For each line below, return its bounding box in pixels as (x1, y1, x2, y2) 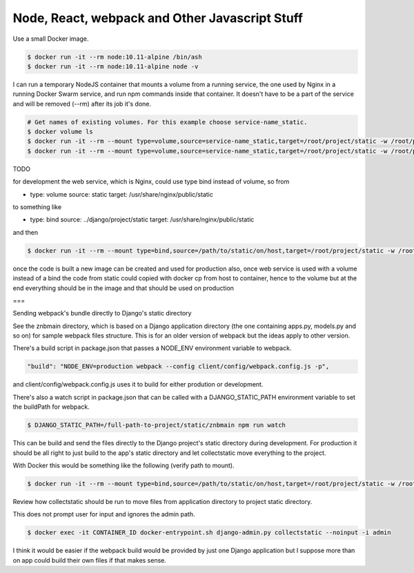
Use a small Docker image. (12, 35, 89, 43)
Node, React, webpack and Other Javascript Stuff (12, 10, 304, 26)
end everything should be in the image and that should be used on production (12, 284, 235, 292)
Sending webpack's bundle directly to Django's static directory (12, 309, 192, 318)
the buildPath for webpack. (12, 402, 90, 411)
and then (12, 228, 38, 236)
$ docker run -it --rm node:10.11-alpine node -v (27, 62, 199, 70)
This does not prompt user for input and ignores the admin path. (12, 510, 196, 518)
